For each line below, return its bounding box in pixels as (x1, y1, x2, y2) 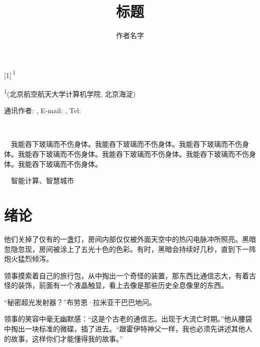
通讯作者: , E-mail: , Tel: (4, 105, 81, 116)
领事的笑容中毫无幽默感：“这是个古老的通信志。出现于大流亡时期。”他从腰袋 (4, 313, 252, 324)
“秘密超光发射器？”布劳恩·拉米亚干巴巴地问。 (4, 296, 156, 307)
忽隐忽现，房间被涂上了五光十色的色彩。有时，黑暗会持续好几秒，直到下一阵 (4, 243, 256, 254)
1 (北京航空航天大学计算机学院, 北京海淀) (4, 87, 136, 99)
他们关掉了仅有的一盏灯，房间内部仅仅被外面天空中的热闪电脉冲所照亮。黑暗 (4, 233, 256, 244)
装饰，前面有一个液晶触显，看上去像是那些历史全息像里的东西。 (17, 280, 228, 290)
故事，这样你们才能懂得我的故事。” (10, 333, 123, 343)
